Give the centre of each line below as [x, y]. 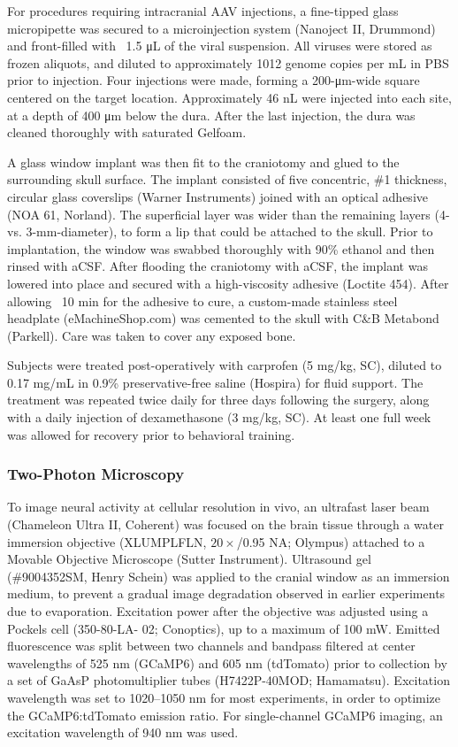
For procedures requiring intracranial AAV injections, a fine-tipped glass [203, 11]
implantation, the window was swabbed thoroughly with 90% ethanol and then [221, 248]
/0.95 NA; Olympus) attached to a [331, 541]
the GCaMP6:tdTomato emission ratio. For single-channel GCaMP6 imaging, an [225, 715]
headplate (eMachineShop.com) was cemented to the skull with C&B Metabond [223, 318]
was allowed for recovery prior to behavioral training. [151, 434]
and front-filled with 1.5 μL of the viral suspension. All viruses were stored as [220, 46]
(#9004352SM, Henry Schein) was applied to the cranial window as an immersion [229, 576]
